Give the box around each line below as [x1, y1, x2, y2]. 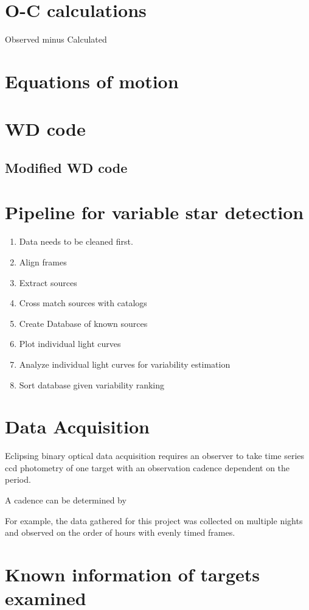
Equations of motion [5, 68, 179, 93]
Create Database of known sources [19, 317, 148, 329]
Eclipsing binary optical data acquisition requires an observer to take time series [5, 449, 305, 462]
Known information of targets [5, 562, 260, 586]
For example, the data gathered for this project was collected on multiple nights [5, 514, 303, 527]
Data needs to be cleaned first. [19, 235, 133, 248]
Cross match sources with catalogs [19, 296, 147, 309]
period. [5, 473, 31, 486]
